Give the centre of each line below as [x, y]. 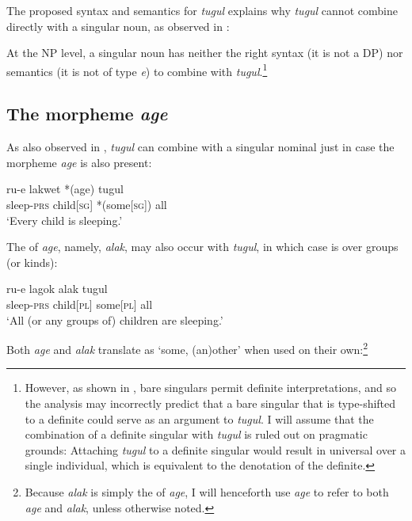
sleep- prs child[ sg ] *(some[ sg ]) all [87, 205]
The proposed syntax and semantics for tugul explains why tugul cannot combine [202, 10]
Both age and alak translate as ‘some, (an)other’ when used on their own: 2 [187, 348]
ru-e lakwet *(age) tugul [65, 189]
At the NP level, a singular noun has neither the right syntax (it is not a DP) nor [205, 53]
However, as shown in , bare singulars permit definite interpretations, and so [210, 388]
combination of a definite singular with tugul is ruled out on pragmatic [196, 434]
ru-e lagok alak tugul [57, 289]
